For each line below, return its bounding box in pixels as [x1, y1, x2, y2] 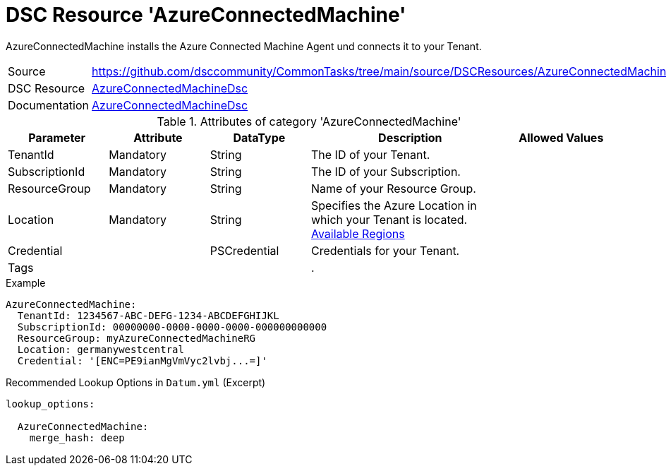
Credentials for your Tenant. [310, 243, 460, 258]
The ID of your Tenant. [310, 147, 430, 162]
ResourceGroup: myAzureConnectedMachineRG [17, 332, 256, 344]
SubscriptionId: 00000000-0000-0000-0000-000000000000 [17, 321, 327, 333]
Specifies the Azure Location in [310, 198, 477, 213]
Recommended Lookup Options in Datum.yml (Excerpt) [6, 376, 266, 388]
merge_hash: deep [29, 431, 125, 443]
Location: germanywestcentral [17, 343, 184, 355]
